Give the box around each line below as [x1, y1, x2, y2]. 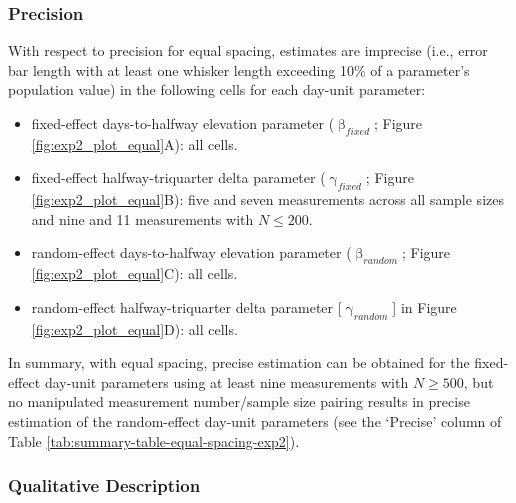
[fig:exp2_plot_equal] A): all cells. [31, 133, 238, 154]
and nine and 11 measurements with [31, 208, 254, 229]
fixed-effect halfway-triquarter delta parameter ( [31, 167, 326, 188]
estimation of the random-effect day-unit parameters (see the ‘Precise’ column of [8, 410, 502, 431]
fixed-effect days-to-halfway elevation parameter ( [31, 113, 335, 133]
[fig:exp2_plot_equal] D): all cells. [31, 318, 238, 339]
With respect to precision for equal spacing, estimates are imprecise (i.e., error [8, 40, 488, 61]
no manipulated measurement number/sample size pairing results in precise [8, 391, 470, 412]
